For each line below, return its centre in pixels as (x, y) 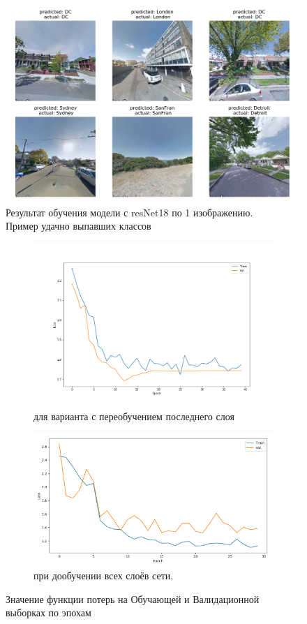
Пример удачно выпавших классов (78, 226)
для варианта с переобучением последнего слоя (134, 416)
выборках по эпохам (48, 612)
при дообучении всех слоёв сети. (104, 575)
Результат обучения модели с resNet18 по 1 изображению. (129, 212)
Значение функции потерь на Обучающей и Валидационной (133, 599)
